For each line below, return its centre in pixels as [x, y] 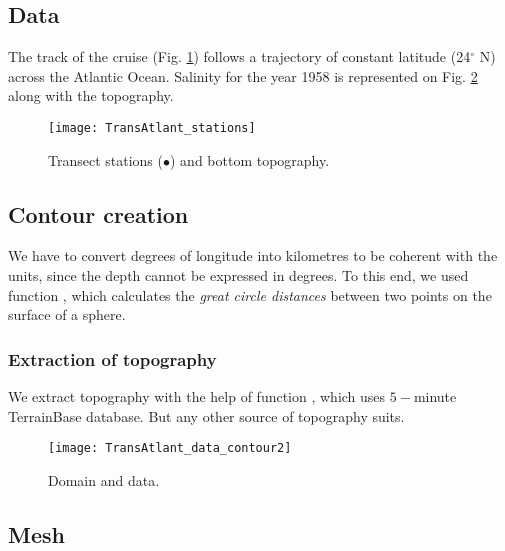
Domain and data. [104, 479]
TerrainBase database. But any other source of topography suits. [206, 415]
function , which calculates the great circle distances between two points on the [250, 294]
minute [435, 396]
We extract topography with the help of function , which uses [197, 396]
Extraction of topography [112, 358]
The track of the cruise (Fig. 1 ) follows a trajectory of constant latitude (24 [239, 56]
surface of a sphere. [67, 314]
